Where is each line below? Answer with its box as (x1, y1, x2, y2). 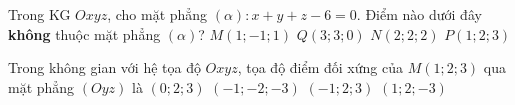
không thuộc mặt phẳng (8, 23, 161, 44)
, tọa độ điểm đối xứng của (237, 57, 403, 78)
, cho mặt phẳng (107, 4, 208, 24)
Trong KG (8, 4, 71, 24)
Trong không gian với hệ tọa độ (8, 57, 201, 78)
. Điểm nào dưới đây (356, 4, 482, 24)
